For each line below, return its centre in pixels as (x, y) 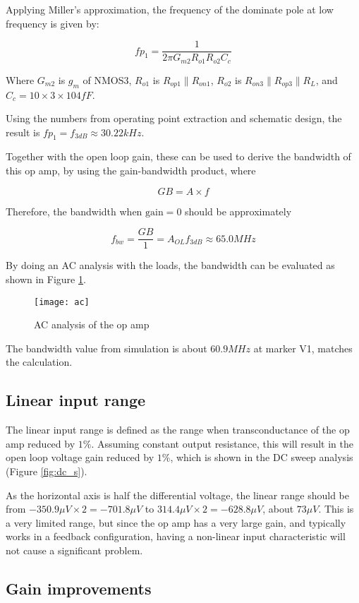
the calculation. (39, 362)
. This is (336, 509)
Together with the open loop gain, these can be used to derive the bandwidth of (178, 156)
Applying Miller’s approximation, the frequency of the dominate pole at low (170, 9)
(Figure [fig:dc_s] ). (47, 471)
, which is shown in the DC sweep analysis (262, 457)
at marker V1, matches (303, 348)
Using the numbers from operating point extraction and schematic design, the (174, 118)
